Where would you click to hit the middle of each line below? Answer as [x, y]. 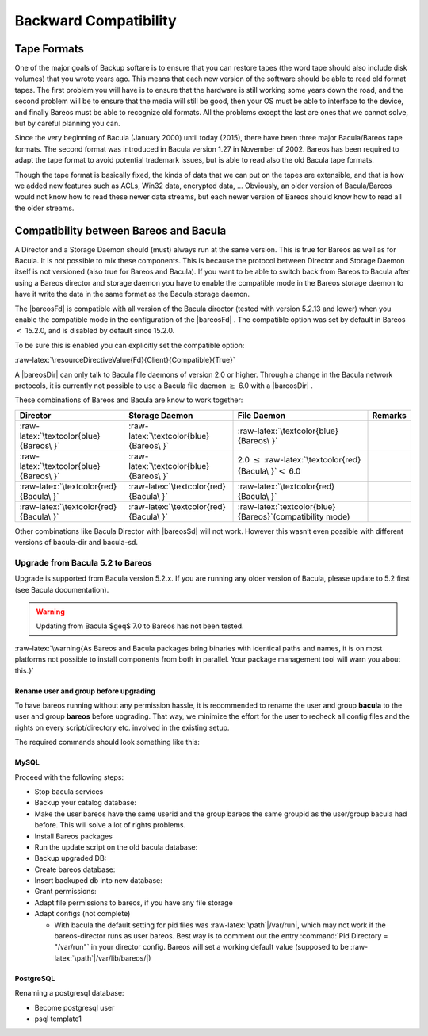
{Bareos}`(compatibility [281, 516]
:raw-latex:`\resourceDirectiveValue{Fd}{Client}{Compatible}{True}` [125, 360]
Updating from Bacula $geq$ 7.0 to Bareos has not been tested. [140, 626]
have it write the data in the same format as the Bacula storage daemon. [132, 294]
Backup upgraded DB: [71, 858]
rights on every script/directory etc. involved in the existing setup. [122, 727]
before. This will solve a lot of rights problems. [110, 825]
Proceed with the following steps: [69, 777]
